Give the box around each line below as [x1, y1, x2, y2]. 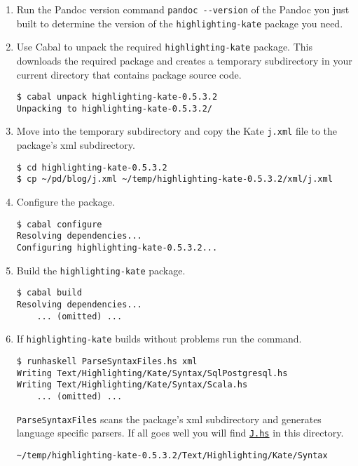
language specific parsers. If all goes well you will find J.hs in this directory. [16, 425, 344, 440]
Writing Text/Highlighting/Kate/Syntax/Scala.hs [16, 380, 248, 390]
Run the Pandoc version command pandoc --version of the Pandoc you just [16, 2, 350, 16]
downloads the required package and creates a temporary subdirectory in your [16, 53, 352, 67]
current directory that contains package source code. [16, 67, 242, 81]
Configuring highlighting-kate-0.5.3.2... [16, 242, 218, 253]
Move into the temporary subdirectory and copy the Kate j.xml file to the [16, 124, 338, 138]
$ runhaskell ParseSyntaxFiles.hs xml [16, 356, 198, 366]
